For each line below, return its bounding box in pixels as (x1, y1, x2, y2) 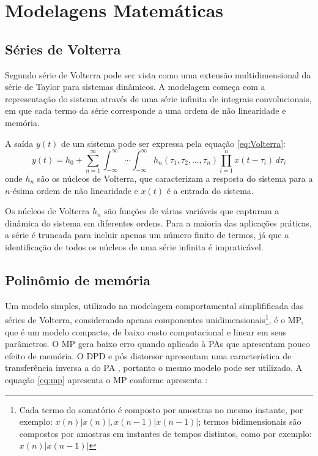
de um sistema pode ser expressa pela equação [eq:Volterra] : (61, 136, 286, 149)
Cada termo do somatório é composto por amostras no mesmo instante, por (19, 403, 303, 416)
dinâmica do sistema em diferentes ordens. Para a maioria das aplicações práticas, (5, 216, 312, 229)
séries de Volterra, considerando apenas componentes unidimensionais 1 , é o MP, (5, 312, 303, 326)
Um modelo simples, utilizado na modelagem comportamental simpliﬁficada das (5, 299, 304, 312)
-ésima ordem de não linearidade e (10, 184, 138, 196)
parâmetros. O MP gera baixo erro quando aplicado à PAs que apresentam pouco (5, 337, 310, 350)
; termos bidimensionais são (198, 415, 301, 428)
